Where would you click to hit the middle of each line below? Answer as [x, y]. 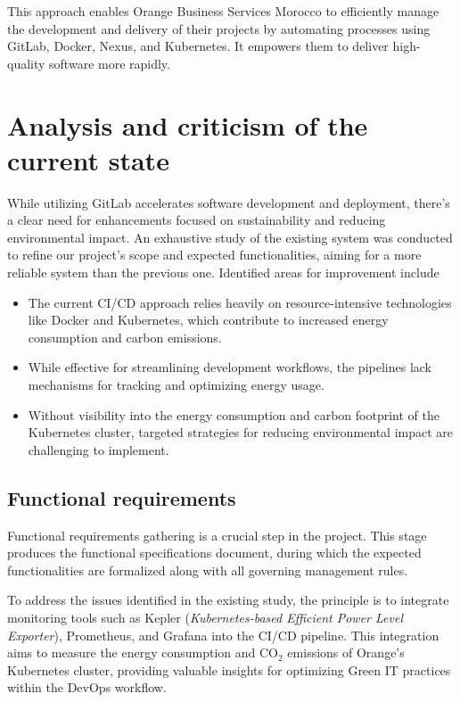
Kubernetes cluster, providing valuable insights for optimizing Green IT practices [229, 669]
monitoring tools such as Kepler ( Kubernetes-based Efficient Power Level [205, 617]
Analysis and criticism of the [188, 124]
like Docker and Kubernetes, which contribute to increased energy [208, 320]
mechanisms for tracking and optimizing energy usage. [176, 385]
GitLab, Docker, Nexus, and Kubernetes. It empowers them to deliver [198, 46]
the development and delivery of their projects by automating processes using [219, 28]
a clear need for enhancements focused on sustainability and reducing [197, 220]
